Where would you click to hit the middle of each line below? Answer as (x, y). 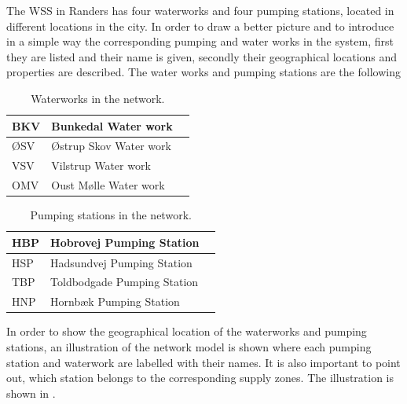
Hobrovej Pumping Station (125, 242)
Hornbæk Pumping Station (115, 301)
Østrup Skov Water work (111, 146)
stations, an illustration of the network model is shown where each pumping (189, 347)
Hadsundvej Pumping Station (121, 262)
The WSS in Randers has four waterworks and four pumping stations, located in (200, 10)
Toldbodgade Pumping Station (125, 282)
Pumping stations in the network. (111, 215)
